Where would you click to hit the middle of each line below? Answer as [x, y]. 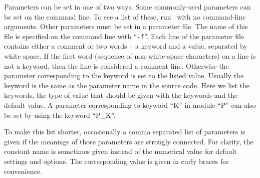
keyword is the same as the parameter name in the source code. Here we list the [127, 85]
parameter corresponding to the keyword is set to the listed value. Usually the [124, 75]
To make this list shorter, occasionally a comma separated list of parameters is [125, 132]
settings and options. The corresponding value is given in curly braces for [116, 161]
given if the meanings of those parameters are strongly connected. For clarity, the [129, 141]
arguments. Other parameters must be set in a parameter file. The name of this [126, 26]
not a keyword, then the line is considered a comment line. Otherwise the [116, 65]
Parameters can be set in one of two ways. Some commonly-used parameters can [127, 7]
